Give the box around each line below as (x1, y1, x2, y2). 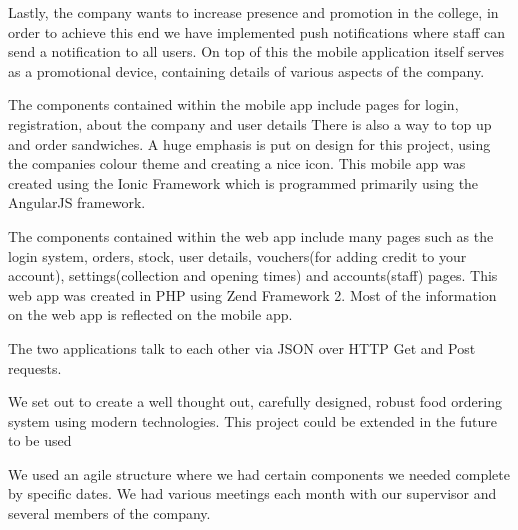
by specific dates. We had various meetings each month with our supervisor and (8, 483, 497, 504)
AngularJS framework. (8, 192, 146, 213)
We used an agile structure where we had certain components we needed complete (8, 463, 510, 484)
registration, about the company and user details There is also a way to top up (8, 113, 492, 134)
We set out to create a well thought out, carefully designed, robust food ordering (8, 391, 502, 412)
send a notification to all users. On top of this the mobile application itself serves (8, 41, 505, 62)
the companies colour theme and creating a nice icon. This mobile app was (8, 153, 466, 174)
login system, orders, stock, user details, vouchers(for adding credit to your (8, 245, 467, 266)
